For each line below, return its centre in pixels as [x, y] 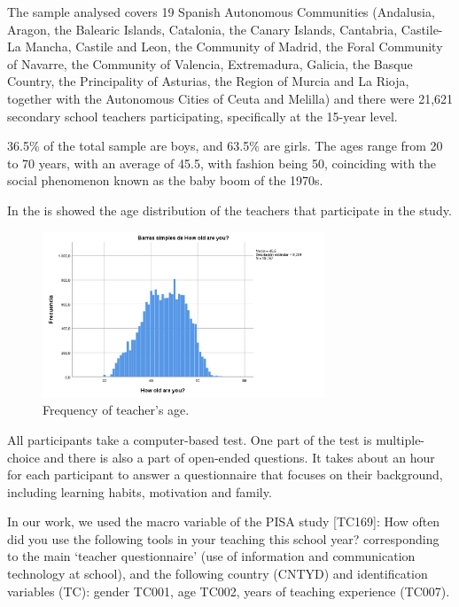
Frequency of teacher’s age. [116, 410]
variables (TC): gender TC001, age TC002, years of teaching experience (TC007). [229, 591]
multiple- [401, 439]
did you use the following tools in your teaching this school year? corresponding [223, 538]
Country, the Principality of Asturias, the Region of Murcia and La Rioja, [208, 81]
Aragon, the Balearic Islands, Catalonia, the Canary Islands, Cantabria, [202, 29]
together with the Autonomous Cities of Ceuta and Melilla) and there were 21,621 [230, 98]
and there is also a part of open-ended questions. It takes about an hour [239, 457]
